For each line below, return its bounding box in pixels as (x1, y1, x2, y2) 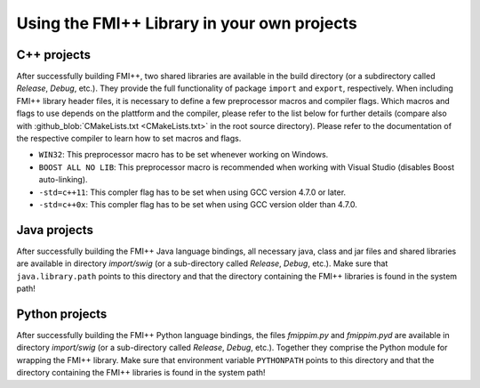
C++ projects (16, 47, 92, 62)
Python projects (16, 306, 108, 321)
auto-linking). (38, 174, 88, 185)
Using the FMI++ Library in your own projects (16, 13, 357, 33)
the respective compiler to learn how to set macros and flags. (16, 133, 242, 144)
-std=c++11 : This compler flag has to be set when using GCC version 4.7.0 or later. (38, 187, 347, 198)
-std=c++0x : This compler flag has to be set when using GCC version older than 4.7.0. (38, 198, 357, 209)
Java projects (16, 222, 93, 238)
